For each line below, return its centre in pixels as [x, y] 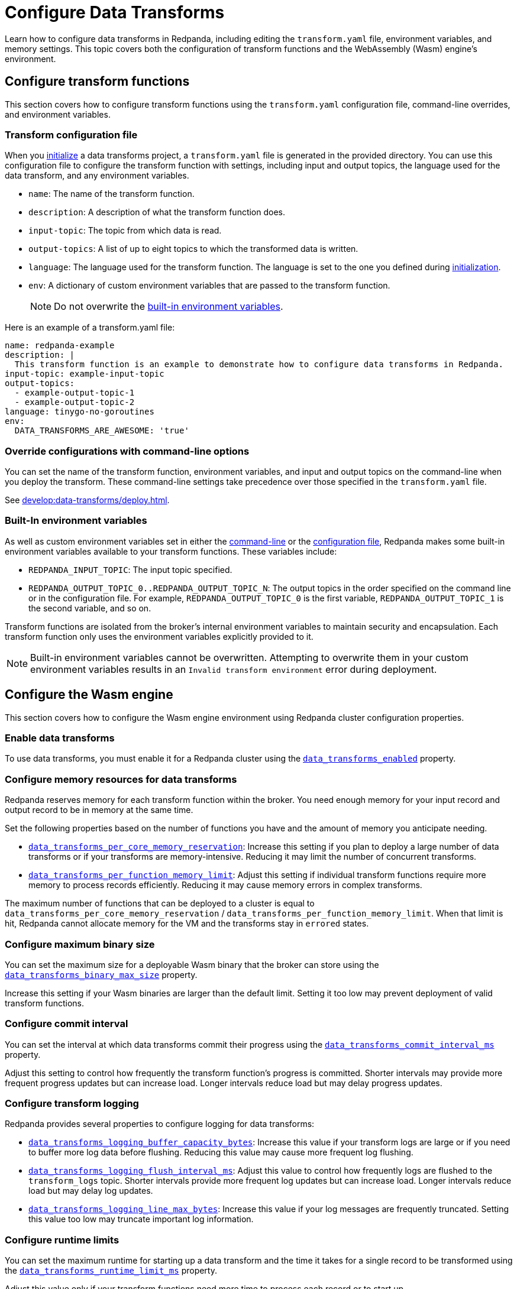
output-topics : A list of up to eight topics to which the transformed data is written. [193, 249]
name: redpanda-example [60, 346]
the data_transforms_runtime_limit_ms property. [111, 1271]
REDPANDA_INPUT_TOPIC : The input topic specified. [130, 569]
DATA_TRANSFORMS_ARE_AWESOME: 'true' [102, 431]
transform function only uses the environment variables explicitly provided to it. [159, 636]
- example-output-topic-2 [75, 402]
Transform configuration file [71, 135]
